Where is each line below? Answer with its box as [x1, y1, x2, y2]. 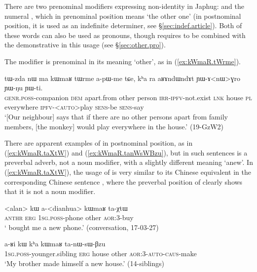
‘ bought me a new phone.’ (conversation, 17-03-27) [4, 222, 159, 232]
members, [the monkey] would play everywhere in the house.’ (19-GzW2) [4, 121, 224, 131]
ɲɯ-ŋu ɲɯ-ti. [4, 82, 43, 93]
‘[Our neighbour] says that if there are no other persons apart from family [4, 111, 228, 121]
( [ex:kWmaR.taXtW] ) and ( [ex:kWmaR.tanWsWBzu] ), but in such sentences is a [4, 147, 248, 157]
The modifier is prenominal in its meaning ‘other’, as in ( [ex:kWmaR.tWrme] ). [4, 56, 241, 66]
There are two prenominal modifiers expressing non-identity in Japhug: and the [4, 1, 244, 11]
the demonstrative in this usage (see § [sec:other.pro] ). [4, 39, 166, 50]
